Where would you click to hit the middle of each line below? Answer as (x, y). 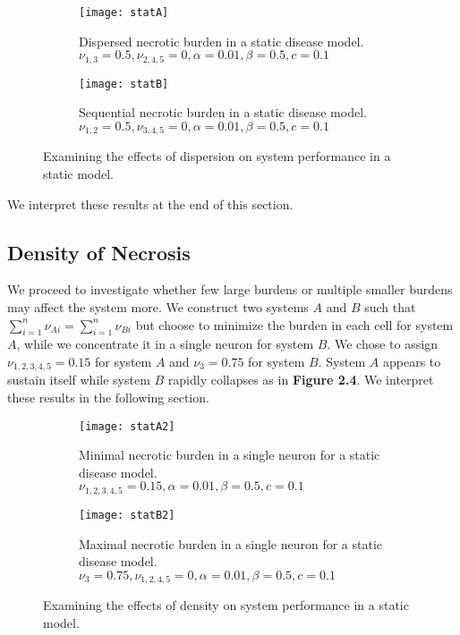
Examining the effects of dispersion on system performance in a (217, 156)
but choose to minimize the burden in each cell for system (294, 324)
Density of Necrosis (99, 252)
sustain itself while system (79, 380)
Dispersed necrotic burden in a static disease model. (221, 41)
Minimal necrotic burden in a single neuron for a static (230, 455)
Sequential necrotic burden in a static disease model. (223, 112)
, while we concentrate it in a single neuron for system (165, 344)
